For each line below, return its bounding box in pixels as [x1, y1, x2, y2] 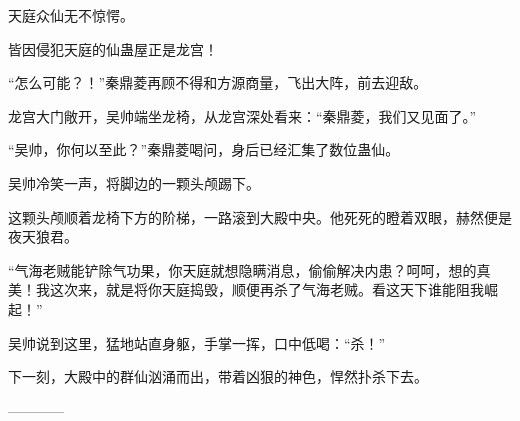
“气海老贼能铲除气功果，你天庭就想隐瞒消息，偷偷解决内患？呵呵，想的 [8, 259, 477, 280]
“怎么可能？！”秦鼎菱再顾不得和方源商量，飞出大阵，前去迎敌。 [8, 72, 428, 93]
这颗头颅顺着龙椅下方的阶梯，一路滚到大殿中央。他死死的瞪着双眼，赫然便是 [8, 206, 512, 227]
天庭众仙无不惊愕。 [8, 5, 134, 25]
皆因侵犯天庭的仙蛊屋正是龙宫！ [8, 38, 218, 59]
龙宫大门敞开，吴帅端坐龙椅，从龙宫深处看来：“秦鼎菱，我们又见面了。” [8, 105, 477, 126]
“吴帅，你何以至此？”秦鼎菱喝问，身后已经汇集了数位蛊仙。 [8, 139, 400, 160]
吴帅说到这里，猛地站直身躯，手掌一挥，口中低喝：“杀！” [8, 332, 386, 353]
